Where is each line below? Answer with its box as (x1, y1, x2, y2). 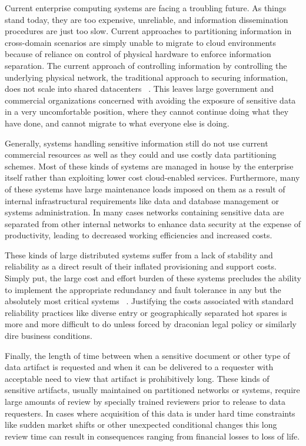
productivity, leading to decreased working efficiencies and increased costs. (5, 229, 272, 241)
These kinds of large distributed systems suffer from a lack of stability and (5, 248, 273, 261)
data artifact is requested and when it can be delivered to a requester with (5, 361, 274, 373)
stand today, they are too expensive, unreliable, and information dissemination (5, 13, 288, 25)
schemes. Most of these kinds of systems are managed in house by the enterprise (5, 159, 294, 172)
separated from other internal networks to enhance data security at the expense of (5, 217, 301, 229)
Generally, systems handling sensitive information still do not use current (5, 137, 268, 149)
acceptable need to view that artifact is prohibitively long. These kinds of (5, 372, 270, 384)
